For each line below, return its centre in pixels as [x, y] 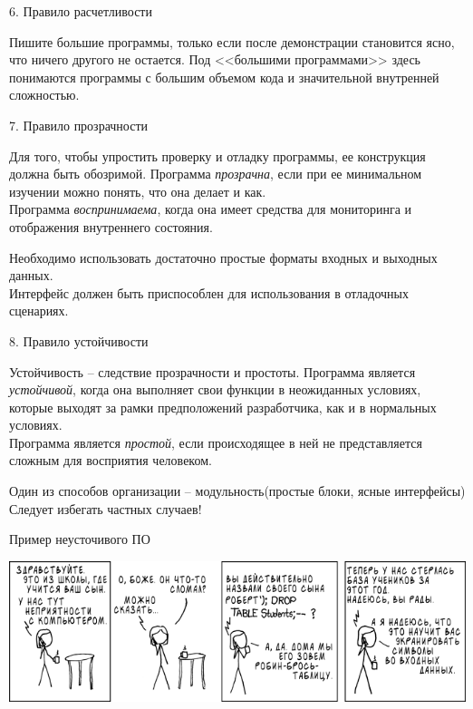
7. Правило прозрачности [79, 125]
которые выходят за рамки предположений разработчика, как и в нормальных [223, 407]
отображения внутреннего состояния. [111, 226]
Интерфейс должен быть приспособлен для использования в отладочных [209, 292]
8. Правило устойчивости [79, 340]
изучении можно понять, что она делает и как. [138, 191]
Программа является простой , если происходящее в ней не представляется [216, 442]
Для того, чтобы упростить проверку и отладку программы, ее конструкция [217, 155]
